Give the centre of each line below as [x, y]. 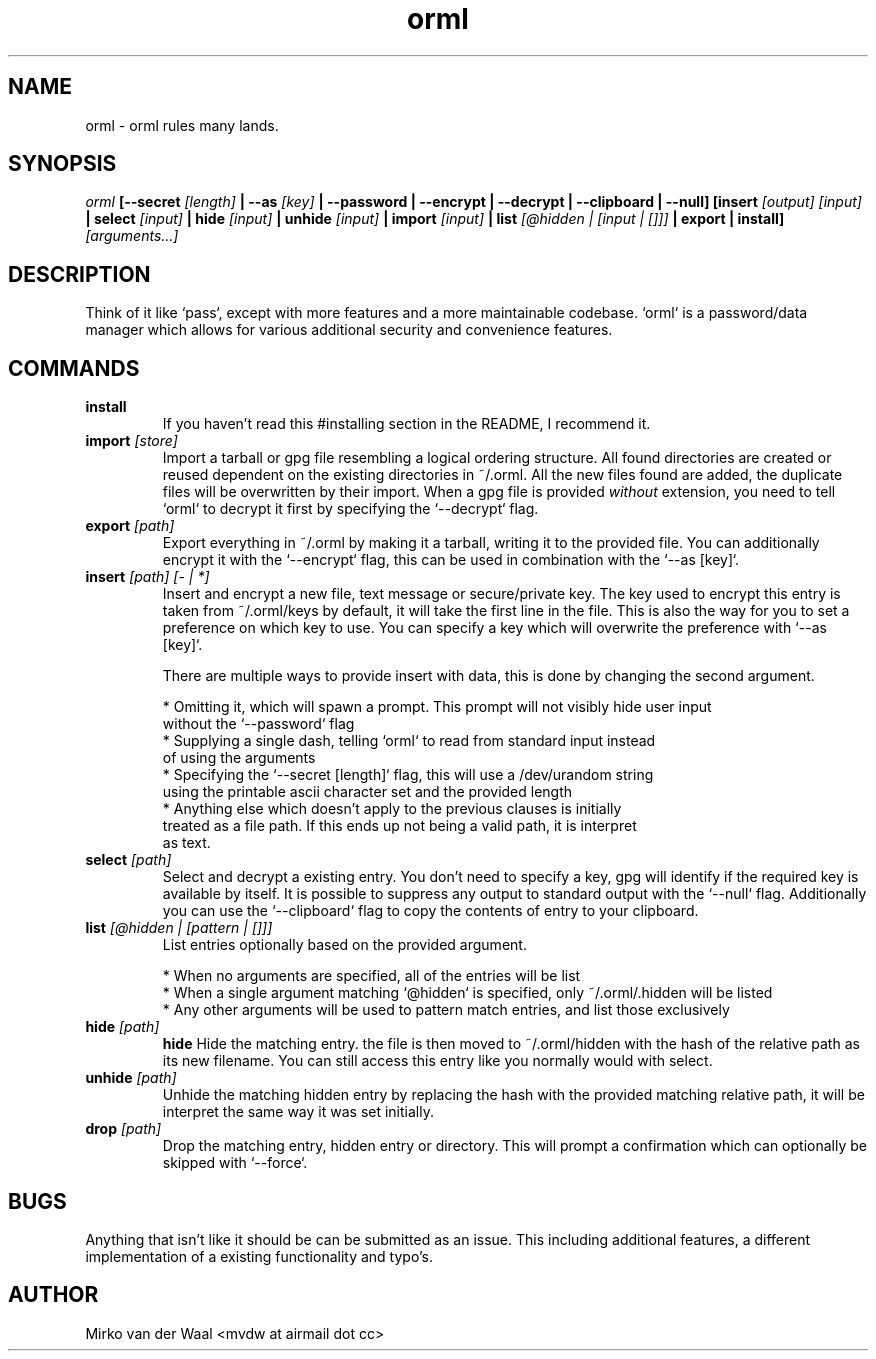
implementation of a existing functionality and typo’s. [259, 1256]
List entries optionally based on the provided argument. [344, 945]
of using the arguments [239, 758]
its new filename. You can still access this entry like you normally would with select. [437, 1061]
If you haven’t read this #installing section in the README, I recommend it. [406, 424]
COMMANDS [74, 368]
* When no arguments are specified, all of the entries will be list [371, 976]
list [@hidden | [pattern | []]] [179, 928]
